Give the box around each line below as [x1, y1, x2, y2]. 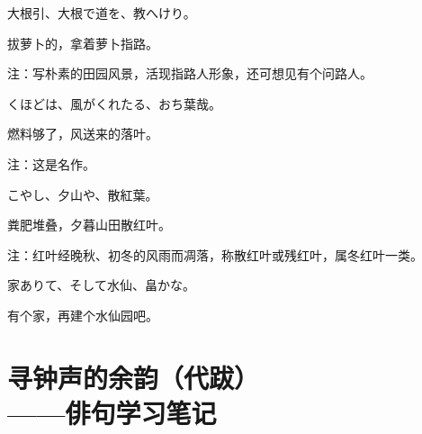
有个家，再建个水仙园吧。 [7, 305, 158, 324]
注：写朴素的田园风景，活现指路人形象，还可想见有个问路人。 [7, 64, 373, 83]
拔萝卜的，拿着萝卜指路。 [7, 33, 158, 52]
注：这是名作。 [7, 154, 95, 173]
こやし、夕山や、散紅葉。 [7, 185, 158, 203]
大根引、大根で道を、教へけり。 [7, 4, 196, 22]
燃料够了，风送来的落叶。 [7, 124, 158, 143]
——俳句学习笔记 [7, 393, 217, 430]
